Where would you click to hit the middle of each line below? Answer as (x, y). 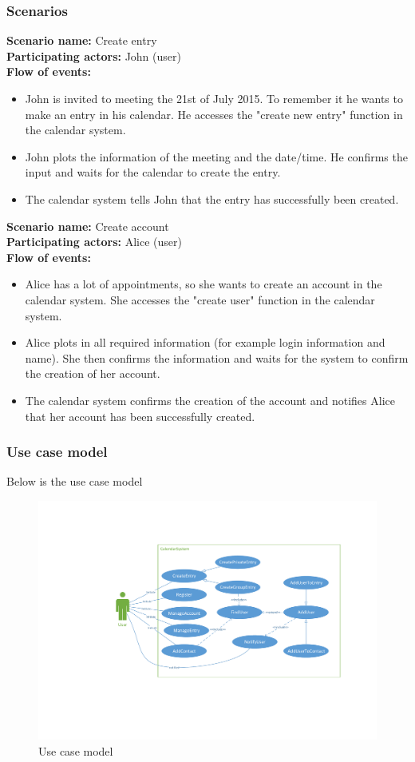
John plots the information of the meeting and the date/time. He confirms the (216, 156)
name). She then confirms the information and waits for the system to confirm (217, 357)
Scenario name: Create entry (82, 40)
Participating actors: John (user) (94, 56)
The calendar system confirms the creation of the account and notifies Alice (210, 400)
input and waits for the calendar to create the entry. (153, 172)
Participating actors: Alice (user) (94, 242)
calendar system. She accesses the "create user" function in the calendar (200, 299)
